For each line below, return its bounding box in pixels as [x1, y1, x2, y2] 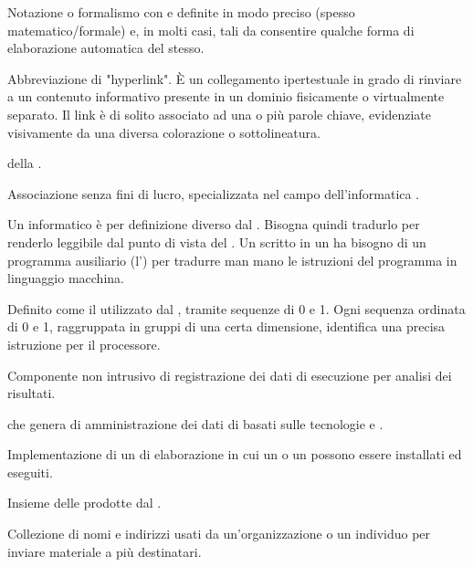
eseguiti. [7, 462, 53, 481]
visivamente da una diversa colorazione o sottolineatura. [7, 122, 321, 142]
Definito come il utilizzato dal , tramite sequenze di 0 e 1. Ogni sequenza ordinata [7, 299, 466, 318]
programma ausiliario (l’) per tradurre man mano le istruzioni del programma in [7, 250, 457, 269]
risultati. [7, 383, 56, 403]
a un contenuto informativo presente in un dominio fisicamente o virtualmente [7, 87, 445, 106]
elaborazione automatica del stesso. [7, 38, 205, 58]
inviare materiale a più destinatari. [7, 541, 202, 561]
